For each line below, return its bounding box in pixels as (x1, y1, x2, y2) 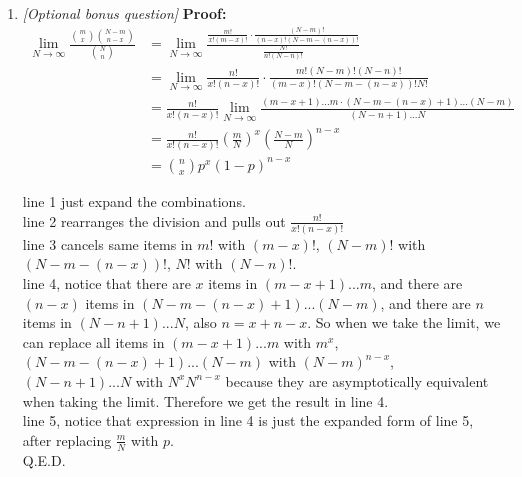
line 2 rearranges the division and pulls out (22, 210, 286, 231)
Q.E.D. (22, 449, 66, 470)
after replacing (22, 429, 112, 450)
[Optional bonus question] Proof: (22, 3, 227, 23)
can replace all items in (22, 331, 165, 352)
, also (184, 312, 217, 333)
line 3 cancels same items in (22, 233, 193, 254)
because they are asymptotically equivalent (225, 370, 489, 391)
